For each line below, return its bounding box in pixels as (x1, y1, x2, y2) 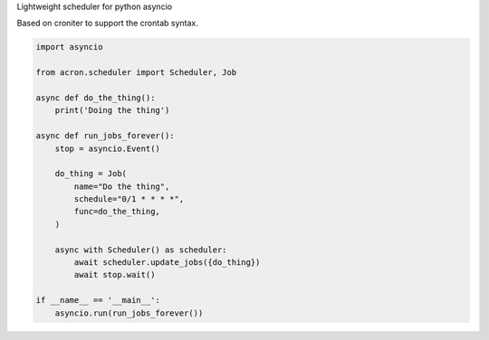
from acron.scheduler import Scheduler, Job (35, 68, 237, 78)
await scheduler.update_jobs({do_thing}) (73, 258, 261, 268)
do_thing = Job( (54, 168, 127, 179)
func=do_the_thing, (73, 206, 160, 217)
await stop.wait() (73, 269, 156, 280)
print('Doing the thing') (54, 105, 170, 116)
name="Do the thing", (73, 181, 170, 192)
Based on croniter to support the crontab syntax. (16, 18, 198, 29)
